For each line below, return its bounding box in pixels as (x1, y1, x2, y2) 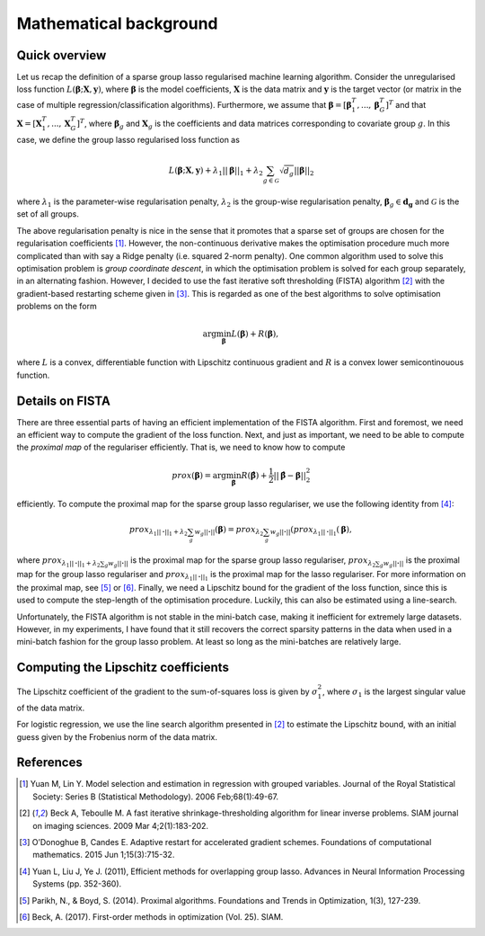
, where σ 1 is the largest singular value (322, 686, 466, 699)
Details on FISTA (16, 393, 111, 408)
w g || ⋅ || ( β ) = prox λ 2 (194, 524, 264, 538)
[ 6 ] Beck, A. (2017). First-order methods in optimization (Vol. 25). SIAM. (19, 911, 284, 922)
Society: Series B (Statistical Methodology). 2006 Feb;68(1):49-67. (32, 791, 278, 802)
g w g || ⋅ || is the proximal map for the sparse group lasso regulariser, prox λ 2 (104, 555, 376, 569)
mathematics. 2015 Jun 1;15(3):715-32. (32, 850, 175, 860)
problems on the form (16, 301, 98, 312)
